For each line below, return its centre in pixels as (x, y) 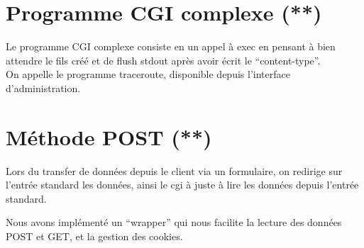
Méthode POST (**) (109, 136)
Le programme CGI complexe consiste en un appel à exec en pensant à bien (171, 46)
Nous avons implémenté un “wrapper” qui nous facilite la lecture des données (174, 222)
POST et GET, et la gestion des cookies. (94, 236)
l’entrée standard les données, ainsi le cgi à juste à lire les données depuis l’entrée (182, 185)
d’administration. (43, 88)
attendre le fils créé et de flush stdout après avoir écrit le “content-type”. (163, 60)
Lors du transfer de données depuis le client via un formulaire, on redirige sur (174, 170)
